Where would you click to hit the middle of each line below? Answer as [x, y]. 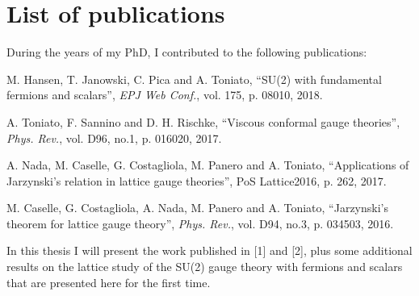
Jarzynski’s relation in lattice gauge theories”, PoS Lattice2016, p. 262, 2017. [197, 180]
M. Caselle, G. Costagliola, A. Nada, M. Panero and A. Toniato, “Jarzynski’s [198, 208]
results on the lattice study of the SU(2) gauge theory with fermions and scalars [205, 267]
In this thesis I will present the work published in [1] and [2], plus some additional [209, 250]
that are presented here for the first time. [109, 282]
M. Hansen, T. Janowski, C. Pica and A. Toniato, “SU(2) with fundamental [194, 79]
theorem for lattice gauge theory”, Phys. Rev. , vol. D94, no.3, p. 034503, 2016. [200, 223]
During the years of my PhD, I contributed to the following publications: [187, 52]
